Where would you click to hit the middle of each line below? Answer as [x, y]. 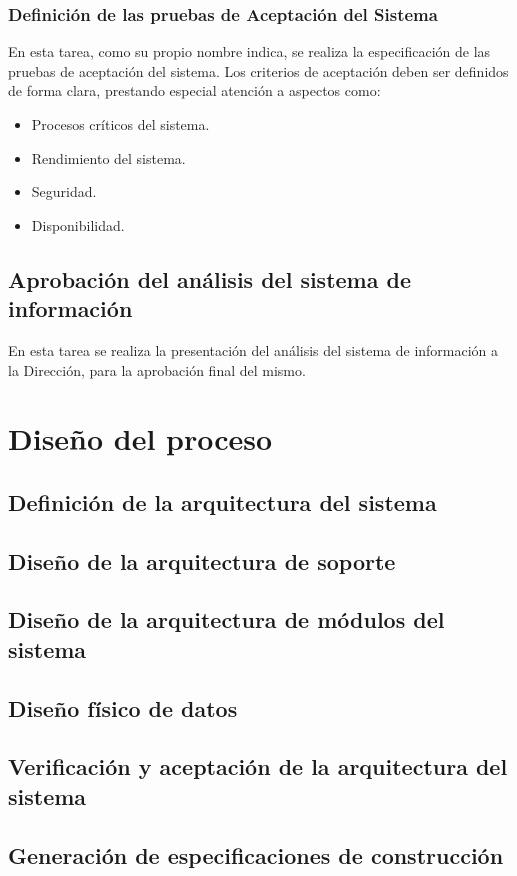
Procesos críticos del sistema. [120, 124]
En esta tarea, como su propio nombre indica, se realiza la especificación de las [249, 51]
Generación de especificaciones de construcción [256, 854]
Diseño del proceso [140, 438]
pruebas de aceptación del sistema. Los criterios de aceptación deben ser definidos [258, 70]
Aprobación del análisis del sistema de [209, 278]
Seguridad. [64, 191]
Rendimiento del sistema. [108, 157]
